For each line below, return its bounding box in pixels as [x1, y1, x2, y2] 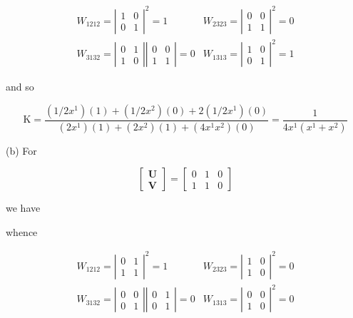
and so [6, 79, 34, 94]
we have [6, 200, 41, 215]
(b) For [6, 143, 37, 158]
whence [6, 224, 38, 239]
